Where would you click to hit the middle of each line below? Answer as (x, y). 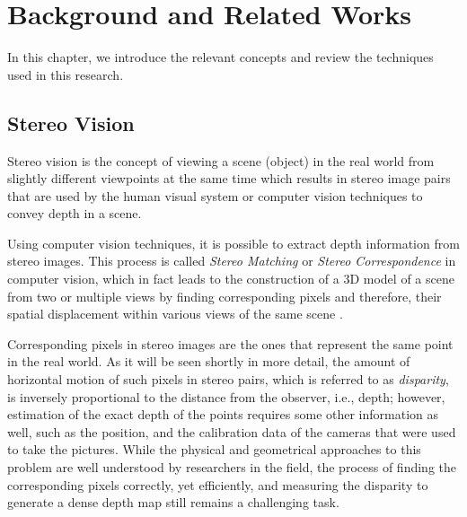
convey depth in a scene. (75, 213)
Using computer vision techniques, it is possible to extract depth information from (233, 243)
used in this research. (66, 74)
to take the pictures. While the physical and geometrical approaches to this (214, 449)
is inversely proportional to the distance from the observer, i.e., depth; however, (226, 396)
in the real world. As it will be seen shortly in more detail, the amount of (209, 361)
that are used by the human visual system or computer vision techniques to (215, 195)
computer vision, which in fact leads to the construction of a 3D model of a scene (231, 279)
